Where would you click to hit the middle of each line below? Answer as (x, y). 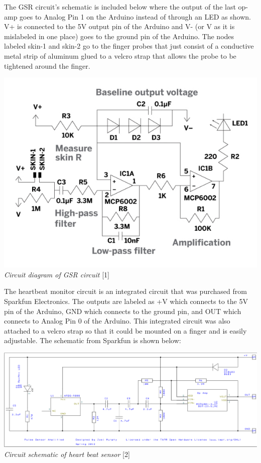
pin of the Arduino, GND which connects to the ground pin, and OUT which (123, 311)
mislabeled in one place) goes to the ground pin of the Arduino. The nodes (119, 36)
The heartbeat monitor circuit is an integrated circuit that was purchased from (125, 291)
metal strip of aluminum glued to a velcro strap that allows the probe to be (120, 55)
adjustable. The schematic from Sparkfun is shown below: (93, 340)
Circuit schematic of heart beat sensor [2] (67, 454)
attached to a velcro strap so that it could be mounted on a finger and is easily (125, 330)
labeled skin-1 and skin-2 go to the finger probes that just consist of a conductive (129, 46)
